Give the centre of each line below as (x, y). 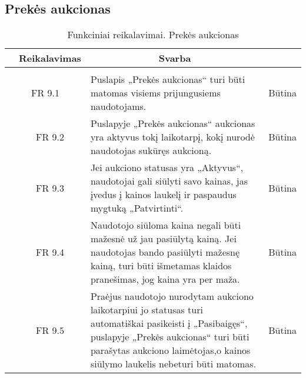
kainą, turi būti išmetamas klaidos (161, 266)
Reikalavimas (50, 58)
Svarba (175, 58)
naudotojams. (118, 106)
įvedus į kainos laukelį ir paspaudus (163, 195)
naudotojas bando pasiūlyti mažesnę (165, 252)
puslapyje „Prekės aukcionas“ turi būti (170, 337)
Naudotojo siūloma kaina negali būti (166, 225)
